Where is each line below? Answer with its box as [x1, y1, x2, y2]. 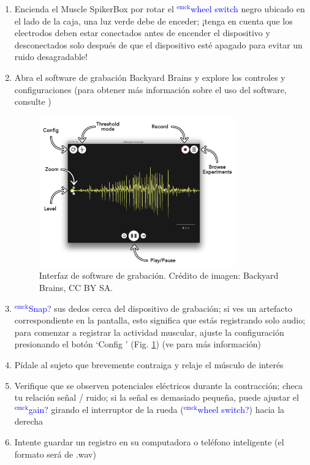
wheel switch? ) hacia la [197, 403, 285, 415]
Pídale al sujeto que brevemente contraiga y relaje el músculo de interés [14, 358, 284, 371]
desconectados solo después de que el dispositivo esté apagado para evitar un [14, 38, 303, 51]
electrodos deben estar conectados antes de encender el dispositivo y [14, 26, 270, 39]
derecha [14, 415, 43, 428]
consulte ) [14, 95, 51, 108]
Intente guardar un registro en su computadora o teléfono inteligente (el [14, 435, 284, 448]
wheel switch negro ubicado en [191, 2, 305, 15]
